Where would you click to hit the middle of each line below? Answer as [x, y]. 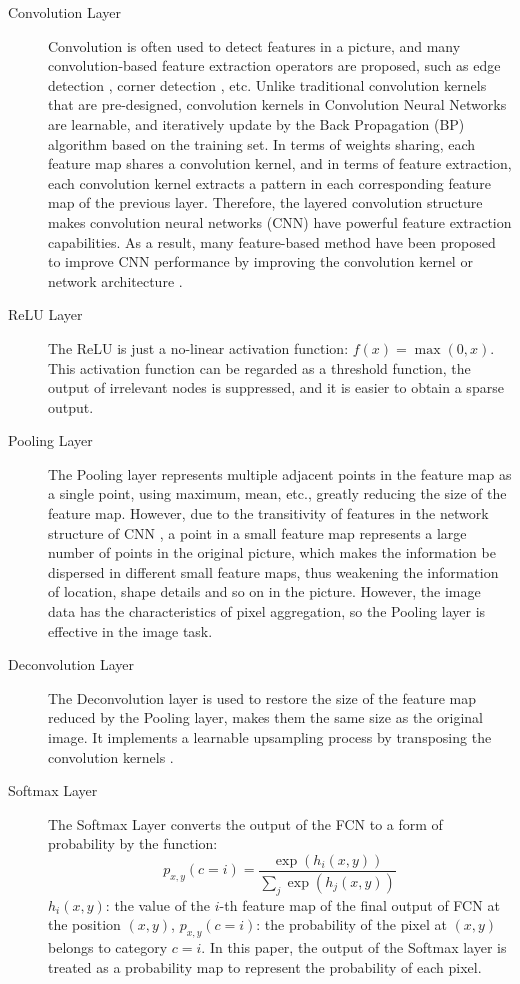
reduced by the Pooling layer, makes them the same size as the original [265, 717]
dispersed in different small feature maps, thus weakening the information [273, 571]
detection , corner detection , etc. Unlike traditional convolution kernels [267, 84]
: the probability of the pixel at [351, 924]
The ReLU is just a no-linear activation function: [198, 347]
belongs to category [108, 947]
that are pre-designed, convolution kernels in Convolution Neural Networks [277, 104]
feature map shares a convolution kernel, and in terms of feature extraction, [280, 163]
